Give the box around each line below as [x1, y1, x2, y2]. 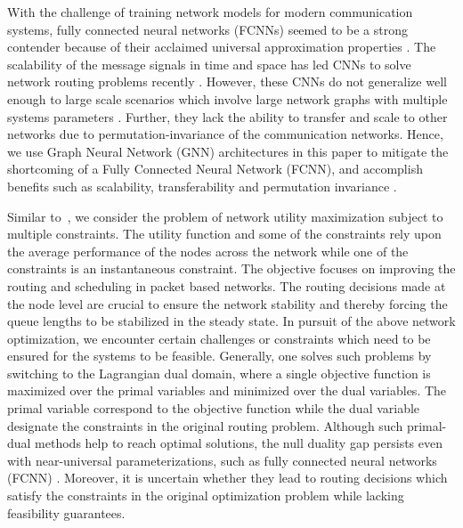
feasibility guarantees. [7, 503, 126, 522]
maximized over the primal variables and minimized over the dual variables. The [7, 381, 447, 400]
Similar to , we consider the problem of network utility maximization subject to [7, 207, 443, 225]
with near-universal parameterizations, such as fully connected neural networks [7, 451, 437, 469]
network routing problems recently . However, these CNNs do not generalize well [7, 72, 447, 91]
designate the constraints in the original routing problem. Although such [7, 416, 403, 435]
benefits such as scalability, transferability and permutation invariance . [7, 176, 397, 195]
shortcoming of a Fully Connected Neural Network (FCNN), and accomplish [7, 159, 423, 178]
